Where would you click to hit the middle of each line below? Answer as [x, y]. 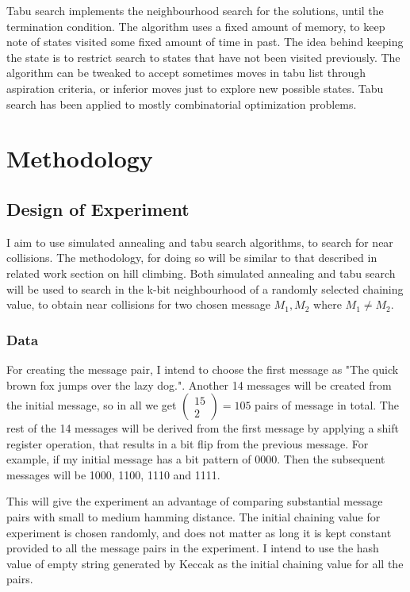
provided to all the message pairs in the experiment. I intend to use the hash [193, 548]
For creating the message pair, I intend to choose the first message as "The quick [203, 369]
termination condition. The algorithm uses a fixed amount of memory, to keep [196, 26]
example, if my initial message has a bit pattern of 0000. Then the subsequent [196, 459]
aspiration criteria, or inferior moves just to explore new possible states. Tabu [195, 88]
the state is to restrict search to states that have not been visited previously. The [203, 57]
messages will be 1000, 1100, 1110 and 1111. [113, 474]
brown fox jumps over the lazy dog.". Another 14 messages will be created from [199, 384]
